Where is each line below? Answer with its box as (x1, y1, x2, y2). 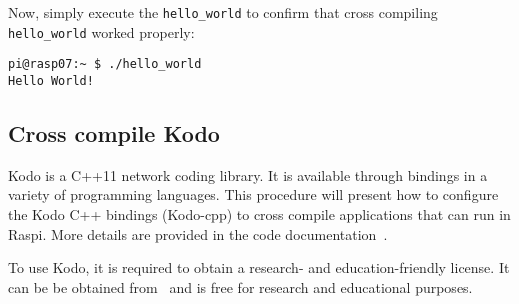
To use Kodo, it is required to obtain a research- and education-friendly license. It (8, 257, 510, 278)
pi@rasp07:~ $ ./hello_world (8, 57, 202, 72)
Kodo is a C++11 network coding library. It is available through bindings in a (8, 164, 488, 185)
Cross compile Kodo (8, 118, 220, 149)
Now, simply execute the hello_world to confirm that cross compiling (8, 2, 438, 22)
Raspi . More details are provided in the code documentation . (8, 223, 388, 244)
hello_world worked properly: (8, 21, 195, 42)
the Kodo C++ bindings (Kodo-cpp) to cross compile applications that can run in (8, 204, 511, 225)
